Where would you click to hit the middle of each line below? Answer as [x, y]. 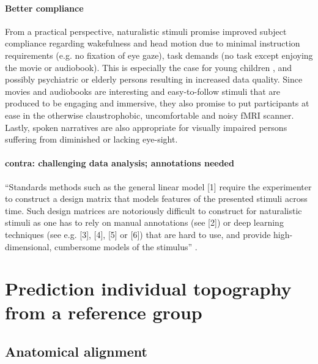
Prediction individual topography [148, 288]
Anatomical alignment [76, 351]
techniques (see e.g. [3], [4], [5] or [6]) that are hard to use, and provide [138, 234]
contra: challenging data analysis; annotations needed [120, 163]
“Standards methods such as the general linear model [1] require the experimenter [158, 186]
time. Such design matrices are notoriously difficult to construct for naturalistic [153, 210]
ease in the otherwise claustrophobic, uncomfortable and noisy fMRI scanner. [150, 115]
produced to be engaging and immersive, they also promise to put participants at [157, 103]
